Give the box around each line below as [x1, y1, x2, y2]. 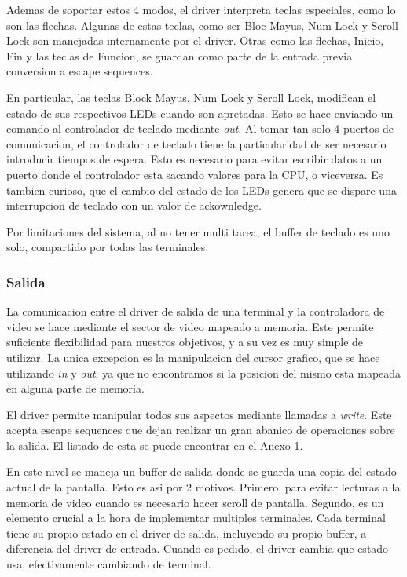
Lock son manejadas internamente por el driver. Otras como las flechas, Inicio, [6, 32, 384, 49]
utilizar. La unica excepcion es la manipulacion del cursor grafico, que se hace [6, 349, 380, 365]
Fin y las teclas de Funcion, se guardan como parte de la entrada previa [6, 47, 353, 64]
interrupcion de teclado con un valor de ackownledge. [6, 197, 262, 214]
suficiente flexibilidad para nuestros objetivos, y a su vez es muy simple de [6, 334, 364, 350]
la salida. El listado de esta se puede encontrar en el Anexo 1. [6, 436, 303, 453]
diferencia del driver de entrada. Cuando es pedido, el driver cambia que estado [6, 540, 389, 557]
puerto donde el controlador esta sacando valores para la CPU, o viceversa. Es [6, 166, 383, 182]
